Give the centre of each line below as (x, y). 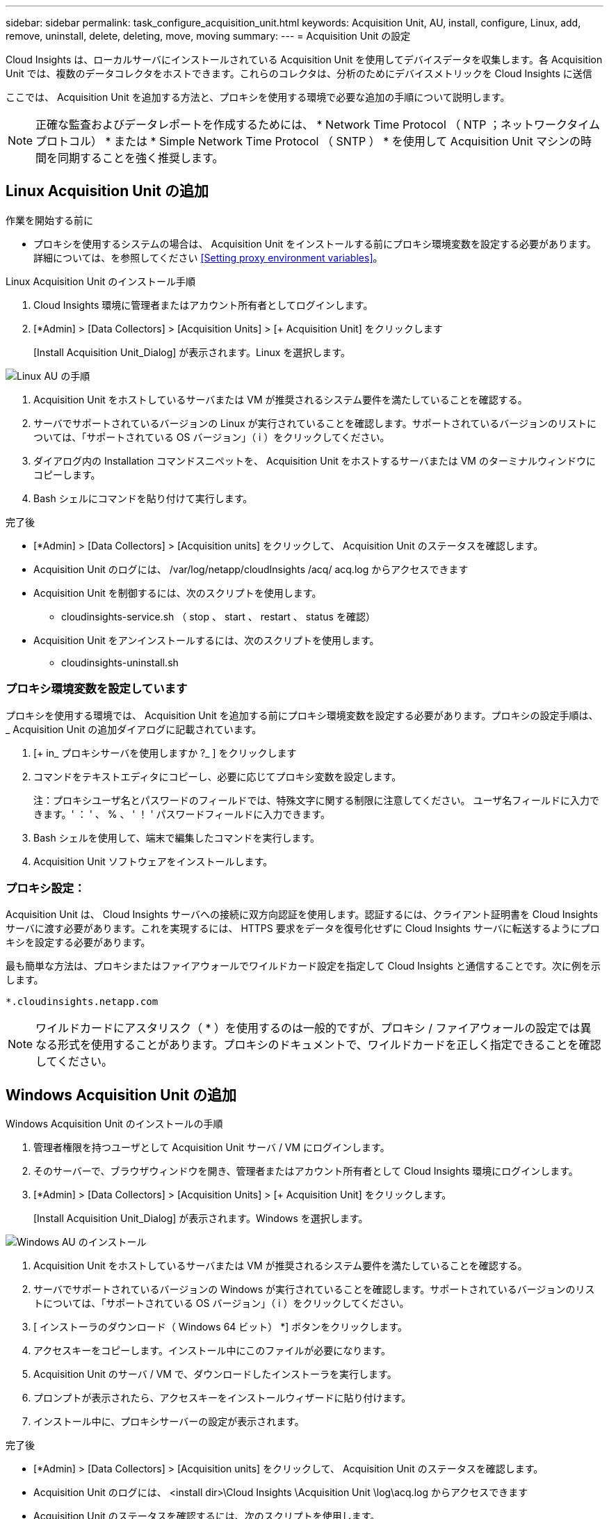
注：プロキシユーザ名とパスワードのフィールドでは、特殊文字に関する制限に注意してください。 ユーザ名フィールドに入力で (316, 800)
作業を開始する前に (49, 220)
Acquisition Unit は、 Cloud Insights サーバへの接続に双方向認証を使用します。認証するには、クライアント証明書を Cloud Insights (302, 915)
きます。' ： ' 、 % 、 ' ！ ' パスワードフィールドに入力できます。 (182, 814)
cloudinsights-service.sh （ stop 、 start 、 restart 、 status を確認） (218, 616)
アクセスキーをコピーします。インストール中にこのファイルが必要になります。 (212, 1351)
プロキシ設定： (46, 888)
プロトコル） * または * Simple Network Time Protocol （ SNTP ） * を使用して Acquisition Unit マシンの (308, 141)
